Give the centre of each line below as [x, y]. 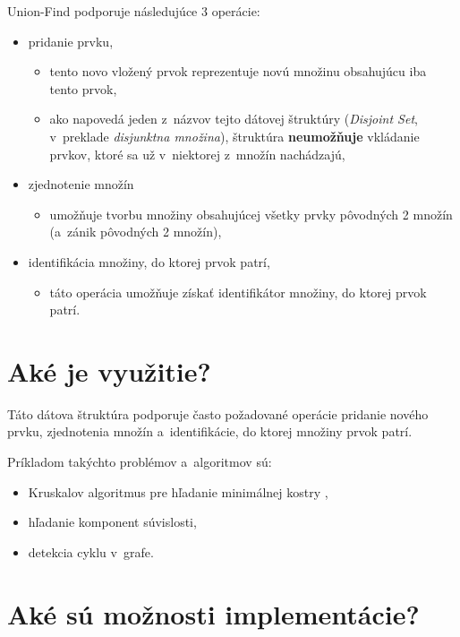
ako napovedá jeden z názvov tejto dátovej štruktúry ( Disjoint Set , [234, 119]
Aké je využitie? [109, 370]
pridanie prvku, [71, 41]
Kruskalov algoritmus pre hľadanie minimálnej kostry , [178, 491]
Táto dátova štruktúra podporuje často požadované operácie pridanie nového [218, 413]
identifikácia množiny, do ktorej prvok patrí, [149, 261]
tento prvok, [83, 88]
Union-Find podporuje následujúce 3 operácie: [134, 11]
